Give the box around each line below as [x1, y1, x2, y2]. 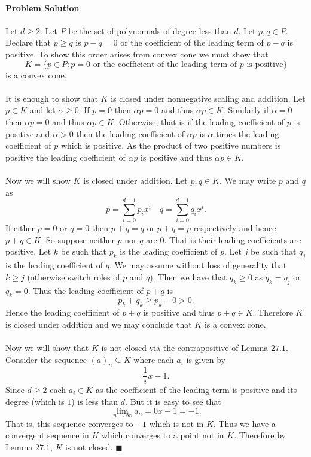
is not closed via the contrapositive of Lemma [101, 341, 269, 353]
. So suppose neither [41, 233, 115, 246]
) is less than [71, 395, 118, 408]
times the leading [216, 127, 279, 140]
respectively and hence [193, 222, 276, 234]
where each [133, 353, 174, 365]
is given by [186, 353, 225, 365]
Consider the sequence [5, 353, 87, 365]
